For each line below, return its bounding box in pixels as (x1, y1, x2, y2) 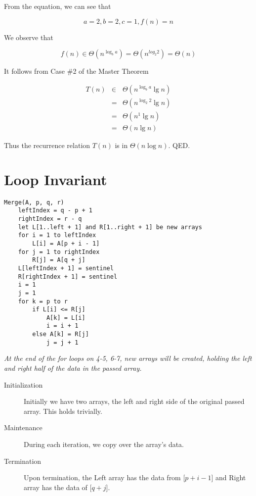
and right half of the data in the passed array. (4, 363, 142, 373)
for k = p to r (18, 298, 68, 305)
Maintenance (4, 422, 43, 433)
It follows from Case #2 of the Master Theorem (4, 66, 149, 76)
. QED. (168, 140, 190, 150)
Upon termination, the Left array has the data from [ (24, 472, 185, 483)
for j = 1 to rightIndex (18, 248, 100, 255)
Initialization (4, 379, 43, 390)
